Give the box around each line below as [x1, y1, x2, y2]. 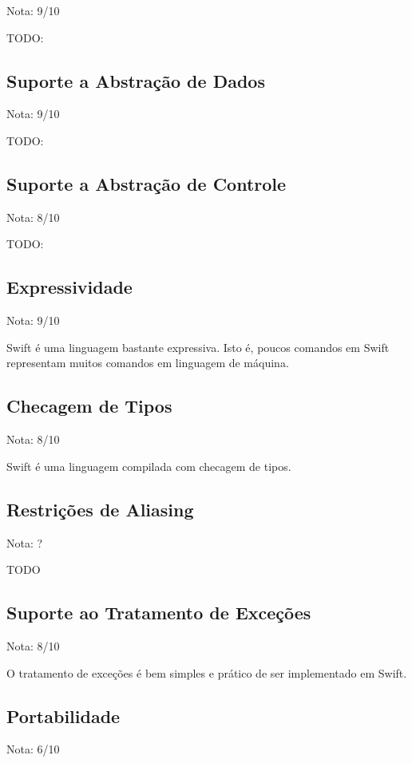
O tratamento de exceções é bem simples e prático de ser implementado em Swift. [6, 664, 407, 681]
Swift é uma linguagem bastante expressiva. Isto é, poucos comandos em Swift [6, 338, 390, 355]
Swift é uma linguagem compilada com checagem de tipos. [6, 457, 291, 474]
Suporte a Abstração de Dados [6, 68, 265, 93]
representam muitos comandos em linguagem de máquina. [6, 354, 289, 371]
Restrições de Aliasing [6, 496, 194, 521]
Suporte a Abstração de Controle [6, 171, 287, 196]
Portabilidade [6, 703, 121, 728]
